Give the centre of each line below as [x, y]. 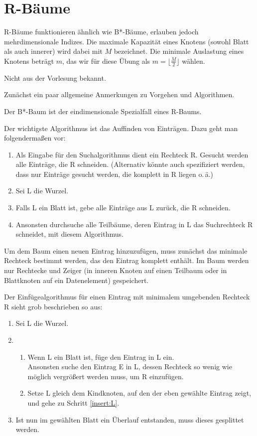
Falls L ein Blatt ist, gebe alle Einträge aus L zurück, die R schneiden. [123, 208]
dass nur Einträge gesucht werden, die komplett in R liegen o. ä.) [115, 174]
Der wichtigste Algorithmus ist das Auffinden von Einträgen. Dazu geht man [121, 128]
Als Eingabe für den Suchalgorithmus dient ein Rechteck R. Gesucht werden [132, 154]
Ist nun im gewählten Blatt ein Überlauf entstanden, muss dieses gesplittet [130, 419]
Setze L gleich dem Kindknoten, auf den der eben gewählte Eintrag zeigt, [139, 393]
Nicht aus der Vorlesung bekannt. [55, 77]
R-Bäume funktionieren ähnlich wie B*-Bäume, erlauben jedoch [101, 32]
